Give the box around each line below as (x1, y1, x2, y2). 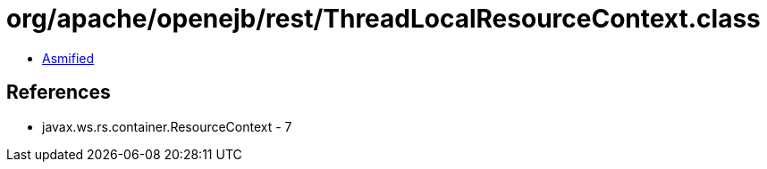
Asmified (42, 50, 95, 66)
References (6, 81, 111, 104)
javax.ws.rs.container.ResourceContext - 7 (42, 118, 292, 134)
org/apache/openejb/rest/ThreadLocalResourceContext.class (6, 4, 761, 34)
